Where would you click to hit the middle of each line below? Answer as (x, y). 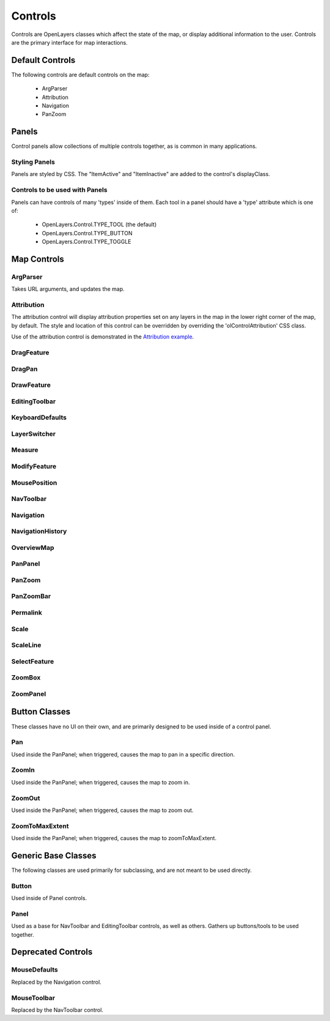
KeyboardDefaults (39, 417)
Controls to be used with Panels (59, 190)
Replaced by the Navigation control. (57, 982)
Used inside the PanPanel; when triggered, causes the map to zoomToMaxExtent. (114, 838)
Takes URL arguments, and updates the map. (68, 289)
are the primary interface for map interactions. (69, 42)
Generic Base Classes (54, 855)
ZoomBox (26, 678)
